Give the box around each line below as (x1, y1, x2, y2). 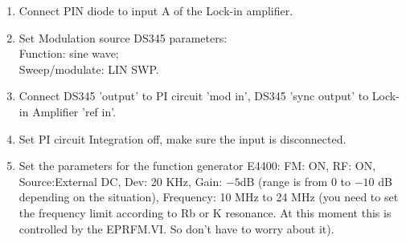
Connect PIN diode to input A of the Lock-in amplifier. (18, 2, 293, 18)
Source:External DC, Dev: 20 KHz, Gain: (18, 172, 223, 189)
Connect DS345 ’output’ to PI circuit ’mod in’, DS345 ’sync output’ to (18, 87, 369, 104)
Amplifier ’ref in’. (32, 103, 117, 119)
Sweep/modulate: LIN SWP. (18, 60, 159, 77)
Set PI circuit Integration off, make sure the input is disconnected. (18, 130, 347, 147)
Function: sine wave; (18, 45, 119, 62)
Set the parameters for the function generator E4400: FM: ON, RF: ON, (18, 157, 376, 174)
